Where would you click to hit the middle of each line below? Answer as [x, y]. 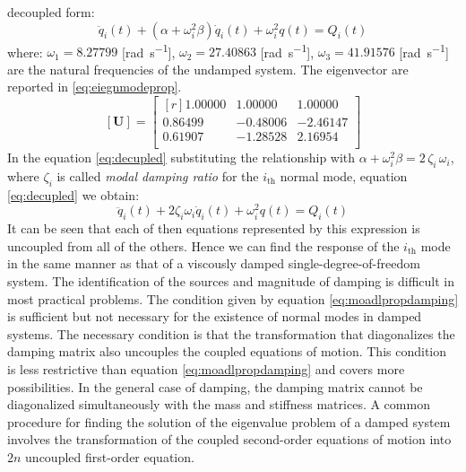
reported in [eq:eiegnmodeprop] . [95, 87]
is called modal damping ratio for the [158, 175]
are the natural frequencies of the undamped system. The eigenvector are [208, 69]
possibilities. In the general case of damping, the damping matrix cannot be [215, 386]
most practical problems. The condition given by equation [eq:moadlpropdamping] [233, 298]
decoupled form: [51, 12]
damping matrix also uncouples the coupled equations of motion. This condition [227, 351]
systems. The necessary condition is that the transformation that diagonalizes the [231, 333]
